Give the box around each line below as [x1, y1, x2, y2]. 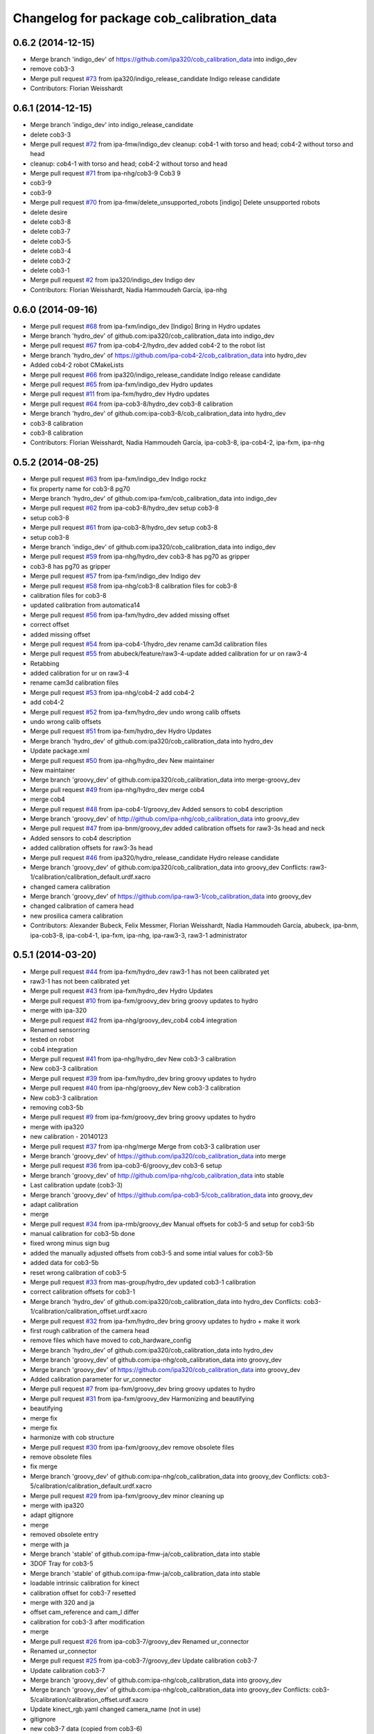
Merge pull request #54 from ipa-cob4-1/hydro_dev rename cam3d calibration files [30, 639, 267, 648]
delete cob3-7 [30, 228, 71, 236]
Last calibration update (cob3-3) [30, 1181, 123, 1190]
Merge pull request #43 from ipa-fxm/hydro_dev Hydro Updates [30, 987, 213, 995]
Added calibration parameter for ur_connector [30, 1375, 161, 1383]
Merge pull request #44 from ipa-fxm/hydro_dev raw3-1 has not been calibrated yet [30, 968, 269, 976]
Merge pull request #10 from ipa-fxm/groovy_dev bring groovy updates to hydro [30, 996, 258, 1005]
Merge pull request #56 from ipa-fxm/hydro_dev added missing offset [30, 610, 230, 619]
